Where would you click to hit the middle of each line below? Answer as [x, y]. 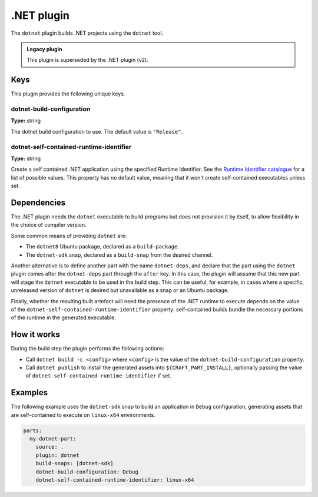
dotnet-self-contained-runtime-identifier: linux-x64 [115, 480]
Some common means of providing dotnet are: [69, 236]
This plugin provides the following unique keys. [68, 94]
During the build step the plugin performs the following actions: [88, 349]
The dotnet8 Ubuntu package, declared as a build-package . [102, 247]
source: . [50, 447]
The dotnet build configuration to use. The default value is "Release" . [97, 131]
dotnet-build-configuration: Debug [87, 472]
